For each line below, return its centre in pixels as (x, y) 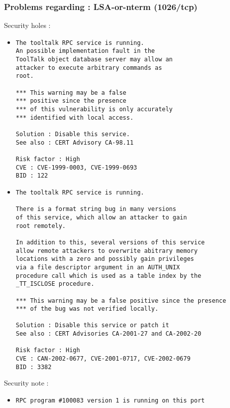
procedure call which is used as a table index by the (109, 276)
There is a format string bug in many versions (96, 209)
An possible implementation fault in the (85, 51)
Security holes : (27, 25)
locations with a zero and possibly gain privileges (105, 259)
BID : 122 (32, 176)
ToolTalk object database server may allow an (94, 60)
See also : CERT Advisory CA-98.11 (75, 142)
